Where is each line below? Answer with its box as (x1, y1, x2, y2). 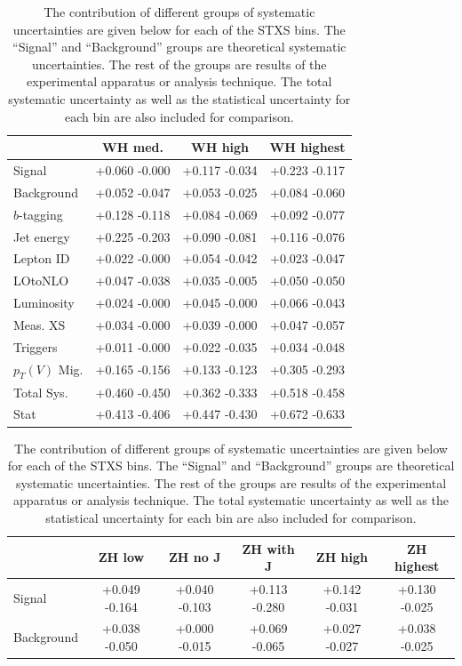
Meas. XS (13, 315, 66, 333)
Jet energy (13, 227, 70, 245)
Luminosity (13, 293, 75, 312)
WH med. (102, 138, 163, 156)
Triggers (13, 337, 58, 356)
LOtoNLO (13, 271, 69, 290)
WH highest (269, 138, 346, 156)
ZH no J (168, 548, 221, 566)
